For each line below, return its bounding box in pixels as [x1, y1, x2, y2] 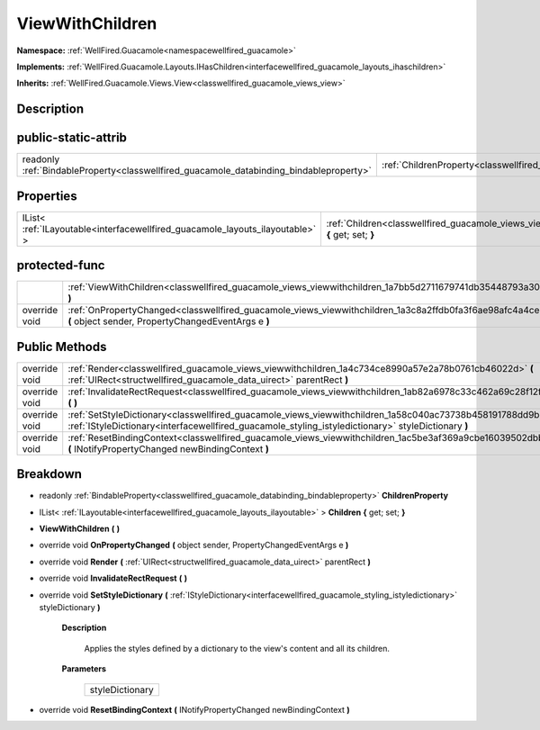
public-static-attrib [16, 131, 128, 146]
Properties [16, 188, 77, 203]
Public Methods [16, 338, 107, 355]
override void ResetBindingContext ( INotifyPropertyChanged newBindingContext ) [39, 704, 350, 715]
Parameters [61, 663, 107, 674]
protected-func [16, 257, 105, 274]
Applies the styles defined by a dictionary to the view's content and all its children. [84, 643, 391, 653]
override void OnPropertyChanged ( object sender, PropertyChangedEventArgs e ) [39, 540, 349, 551]
